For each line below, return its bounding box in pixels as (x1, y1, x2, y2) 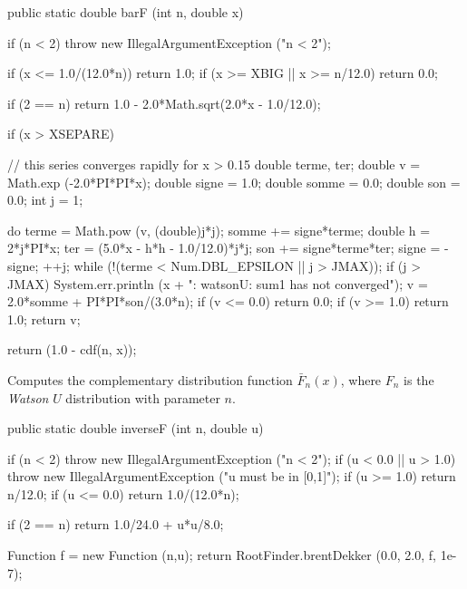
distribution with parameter (65, 388, 220, 407)
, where (340, 370, 382, 389)
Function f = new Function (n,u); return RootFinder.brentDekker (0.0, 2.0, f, (7, 546, 436, 565)
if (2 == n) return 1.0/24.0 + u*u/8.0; (7, 515, 224, 534)
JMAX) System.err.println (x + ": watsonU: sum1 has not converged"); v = (7, 274, 428, 293)
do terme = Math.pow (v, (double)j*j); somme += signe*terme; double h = (7, 220, 431, 239)
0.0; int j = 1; (7, 190, 83, 209)
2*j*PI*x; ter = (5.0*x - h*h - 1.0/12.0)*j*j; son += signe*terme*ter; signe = (7, 238, 441, 257)
